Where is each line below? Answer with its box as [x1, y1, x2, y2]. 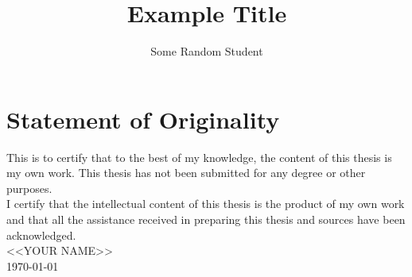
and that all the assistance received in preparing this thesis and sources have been [6, 211, 406, 228]
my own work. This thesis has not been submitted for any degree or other [6, 164, 366, 181]
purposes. [6, 179, 52, 196]
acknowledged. [6, 226, 76, 243]
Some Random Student [150, 43, 263, 60]
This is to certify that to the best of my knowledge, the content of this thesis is [6, 148, 392, 165]
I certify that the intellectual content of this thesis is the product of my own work [6, 195, 405, 212]
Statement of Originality [6, 102, 280, 135]
